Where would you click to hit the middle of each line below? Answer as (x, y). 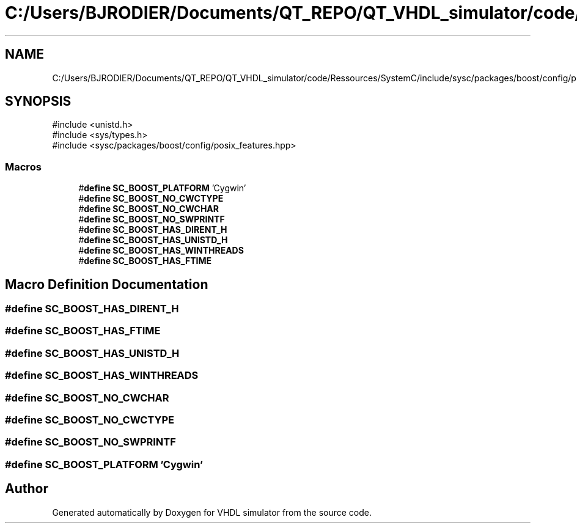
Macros (23, 167)
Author (27, 489)
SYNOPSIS (38, 101)
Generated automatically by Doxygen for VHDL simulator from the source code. (212, 512)
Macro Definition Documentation (107, 284)
